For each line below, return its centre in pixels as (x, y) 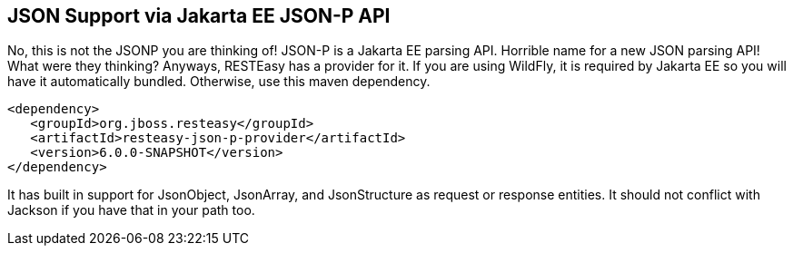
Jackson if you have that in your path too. (131, 210)
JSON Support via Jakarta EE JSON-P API (199, 16)
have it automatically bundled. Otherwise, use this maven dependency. (219, 82)
